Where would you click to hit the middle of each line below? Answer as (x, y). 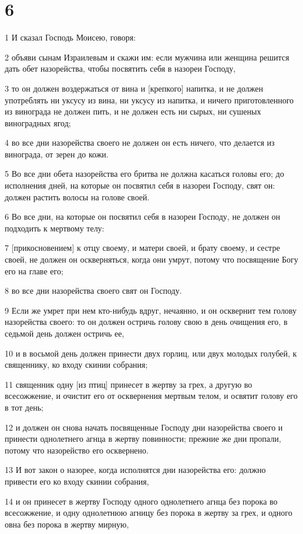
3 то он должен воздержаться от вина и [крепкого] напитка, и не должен (134, 88)
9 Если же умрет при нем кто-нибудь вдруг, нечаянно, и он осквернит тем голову (151, 310)
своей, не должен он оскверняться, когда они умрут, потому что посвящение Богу (151, 259)
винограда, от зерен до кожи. (57, 154)
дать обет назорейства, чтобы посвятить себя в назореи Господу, (120, 68)
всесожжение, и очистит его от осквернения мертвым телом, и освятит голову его (151, 396)
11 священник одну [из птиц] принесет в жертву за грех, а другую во (129, 384)
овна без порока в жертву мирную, (67, 524)
